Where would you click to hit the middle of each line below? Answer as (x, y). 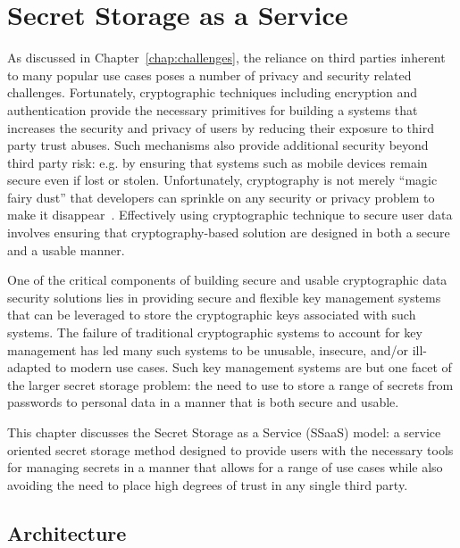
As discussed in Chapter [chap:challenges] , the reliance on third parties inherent (226, 58)
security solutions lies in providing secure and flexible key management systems (224, 297)
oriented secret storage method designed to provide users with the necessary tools (230, 449)
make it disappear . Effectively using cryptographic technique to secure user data (230, 215)
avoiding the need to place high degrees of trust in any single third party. (208, 484)
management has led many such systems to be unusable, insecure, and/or (208, 349)
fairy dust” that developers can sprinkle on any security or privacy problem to (221, 197)
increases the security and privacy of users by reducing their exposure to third (221, 127)
